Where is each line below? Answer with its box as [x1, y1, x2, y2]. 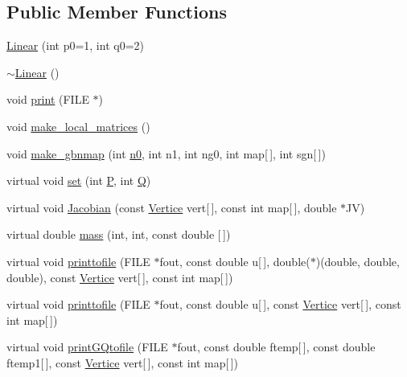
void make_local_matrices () [6, 117, 150, 134]
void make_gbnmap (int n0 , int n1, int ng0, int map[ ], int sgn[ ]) [6, 145, 326, 162]
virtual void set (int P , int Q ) [6, 172, 151, 189]
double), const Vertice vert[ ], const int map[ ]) [6, 268, 233, 285]
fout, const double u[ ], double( [159, 252, 310, 269]
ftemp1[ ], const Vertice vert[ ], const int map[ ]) [6, 354, 239, 371]
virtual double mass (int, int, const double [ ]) [6, 226, 231, 243]
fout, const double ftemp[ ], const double [177, 338, 376, 355]
